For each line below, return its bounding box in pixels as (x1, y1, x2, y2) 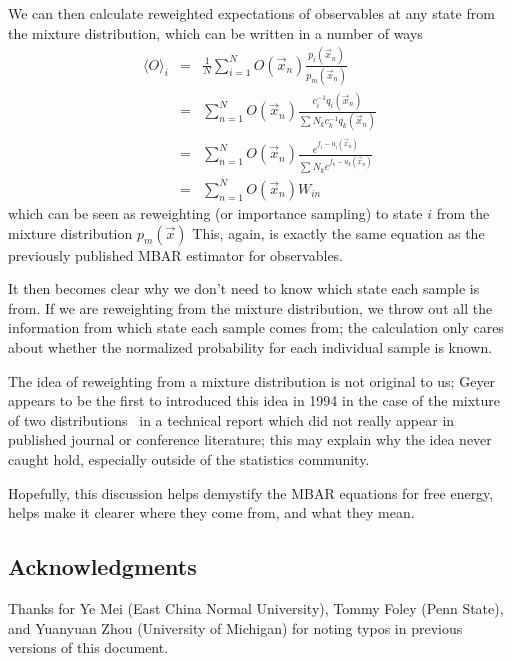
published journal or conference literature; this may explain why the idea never (8, 429, 492, 450)
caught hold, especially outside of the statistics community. (8, 448, 370, 469)
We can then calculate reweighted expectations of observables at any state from (8, 3, 495, 23)
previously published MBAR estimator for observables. (8, 244, 344, 265)
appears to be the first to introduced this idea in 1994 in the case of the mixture (8, 390, 501, 411)
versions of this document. (8, 637, 169, 658)
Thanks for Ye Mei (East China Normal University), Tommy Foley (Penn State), (8, 597, 504, 618)
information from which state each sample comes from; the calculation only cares (8, 317, 504, 338)
